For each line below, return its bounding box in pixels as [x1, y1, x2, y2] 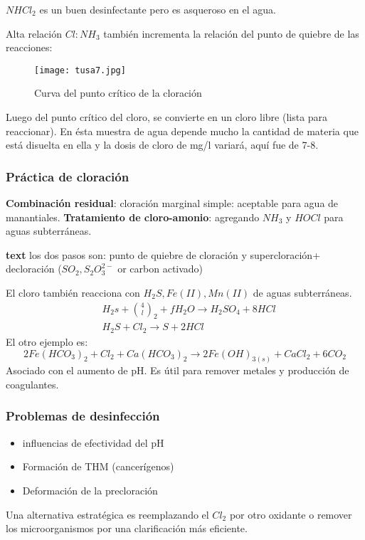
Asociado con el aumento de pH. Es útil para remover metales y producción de [6, 363, 349, 378]
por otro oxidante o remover [229, 507, 352, 522]
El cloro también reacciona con [6, 285, 140, 300]
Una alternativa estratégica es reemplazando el [6, 507, 209, 522]
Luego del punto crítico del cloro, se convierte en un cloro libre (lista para [6, 110, 328, 125]
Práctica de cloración [6, 167, 129, 185]
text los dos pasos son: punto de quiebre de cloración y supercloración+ [6, 247, 321, 262]
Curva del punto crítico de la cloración [34, 85, 202, 100]
